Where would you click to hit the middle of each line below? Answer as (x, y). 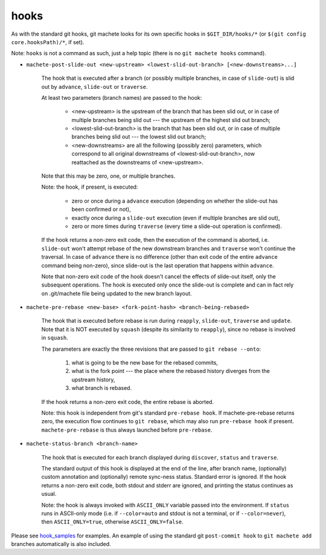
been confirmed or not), (101, 209)
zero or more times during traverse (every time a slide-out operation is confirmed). (177, 226)
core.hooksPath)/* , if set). (48, 42)
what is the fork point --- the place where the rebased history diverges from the (171, 371)
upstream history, (93, 379)
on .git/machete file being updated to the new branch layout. (117, 293)
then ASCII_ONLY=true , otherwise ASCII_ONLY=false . (112, 522)
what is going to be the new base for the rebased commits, (145, 363)
